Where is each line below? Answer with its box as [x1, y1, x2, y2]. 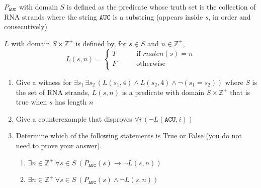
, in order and [208, 11, 251, 22]
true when [16, 97, 47, 107]
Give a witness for [16, 76, 72, 87]
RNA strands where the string [4, 11, 97, 22]
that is [230, 86, 250, 97]
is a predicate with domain [122, 86, 205, 97]
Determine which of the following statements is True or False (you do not [16, 130, 242, 141]
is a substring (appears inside [113, 11, 203, 22]
